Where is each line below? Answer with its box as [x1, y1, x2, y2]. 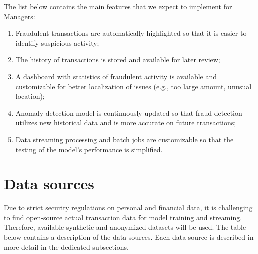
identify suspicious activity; [15, 37, 99, 48]
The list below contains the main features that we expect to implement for [4, 1, 232, 11]
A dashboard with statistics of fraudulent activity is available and [15, 71, 217, 81]
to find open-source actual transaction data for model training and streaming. [4, 212, 242, 222]
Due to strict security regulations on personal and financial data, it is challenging [4, 202, 253, 213]
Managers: [4, 11, 35, 21]
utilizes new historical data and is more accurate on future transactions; [15, 117, 236, 128]
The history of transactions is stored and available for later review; [15, 54, 220, 65]
